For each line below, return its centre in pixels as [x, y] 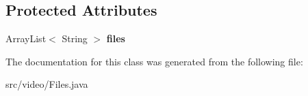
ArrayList [26, 38]
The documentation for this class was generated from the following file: [154, 61]
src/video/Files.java [47, 84]
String [75, 38]
